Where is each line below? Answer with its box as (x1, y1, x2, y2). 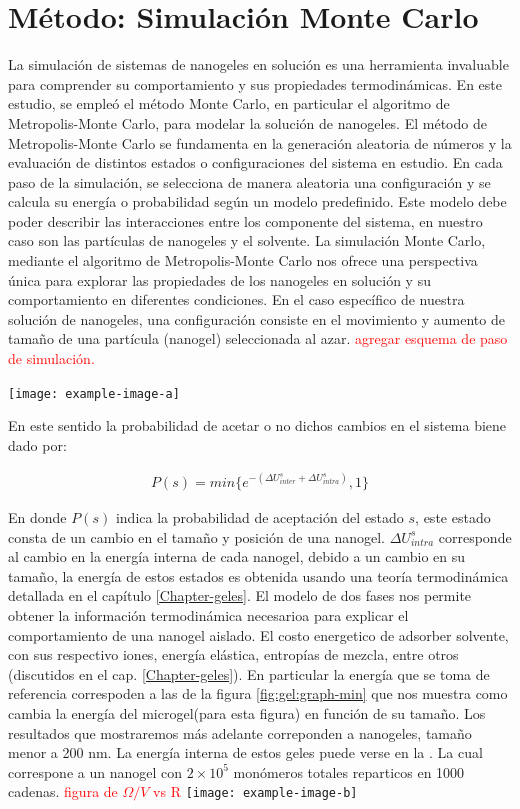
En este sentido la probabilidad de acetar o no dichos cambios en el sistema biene (8, 415, 507, 436)
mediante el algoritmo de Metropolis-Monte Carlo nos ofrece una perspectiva (8, 250, 478, 271)
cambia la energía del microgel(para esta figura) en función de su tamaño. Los (8, 702, 486, 723)
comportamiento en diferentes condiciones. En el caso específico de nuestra (8, 289, 465, 310)
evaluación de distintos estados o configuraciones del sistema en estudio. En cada (8, 152, 503, 173)
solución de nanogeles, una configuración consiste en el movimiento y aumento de (8, 308, 505, 329)
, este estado (415, 507, 491, 527)
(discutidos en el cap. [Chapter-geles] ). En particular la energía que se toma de (8, 663, 490, 684)
